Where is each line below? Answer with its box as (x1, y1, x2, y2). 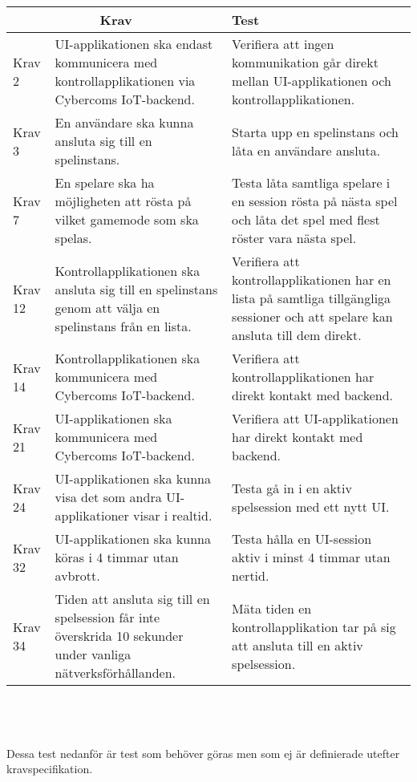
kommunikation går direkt (232, 53, 379, 71)
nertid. (232, 566, 269, 585)
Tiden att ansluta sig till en (55, 590, 210, 608)
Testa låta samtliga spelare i (232, 173, 391, 192)
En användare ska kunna (55, 113, 194, 132)
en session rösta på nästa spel (232, 192, 398, 210)
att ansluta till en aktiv (232, 635, 363, 654)
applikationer (55, 506, 129, 525)
